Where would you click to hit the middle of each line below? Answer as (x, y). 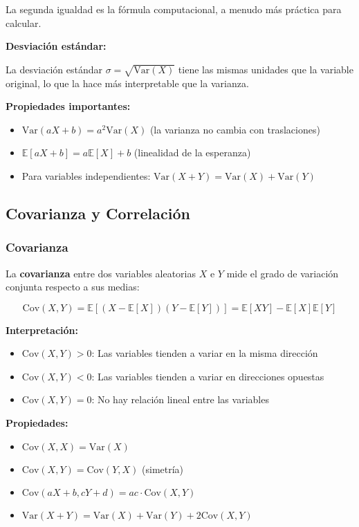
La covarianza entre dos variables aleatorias (101, 273)
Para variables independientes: (86, 175)
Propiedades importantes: (68, 106)
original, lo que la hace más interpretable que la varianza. (127, 83)
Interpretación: (42, 330)
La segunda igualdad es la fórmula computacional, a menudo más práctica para (174, 9)
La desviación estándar (54, 69)
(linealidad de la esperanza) (192, 152)
